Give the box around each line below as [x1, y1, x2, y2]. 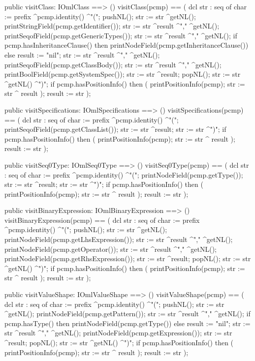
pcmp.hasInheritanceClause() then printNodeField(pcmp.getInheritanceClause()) [4, 40, 249, 50]
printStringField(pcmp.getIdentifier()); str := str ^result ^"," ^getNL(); [4, 21, 220, 31]
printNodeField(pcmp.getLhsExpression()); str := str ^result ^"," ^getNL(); [4, 234, 233, 244]
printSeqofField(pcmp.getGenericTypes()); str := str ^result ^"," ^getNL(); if [4, 30, 237, 40]
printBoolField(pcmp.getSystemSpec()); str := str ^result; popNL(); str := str [4, 69, 241, 79]
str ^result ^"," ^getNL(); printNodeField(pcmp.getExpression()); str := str [4, 328, 232, 338]
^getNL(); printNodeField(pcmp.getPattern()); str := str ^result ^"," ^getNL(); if [4, 308, 251, 319]
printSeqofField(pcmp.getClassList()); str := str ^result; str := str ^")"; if [4, 124, 226, 134]
